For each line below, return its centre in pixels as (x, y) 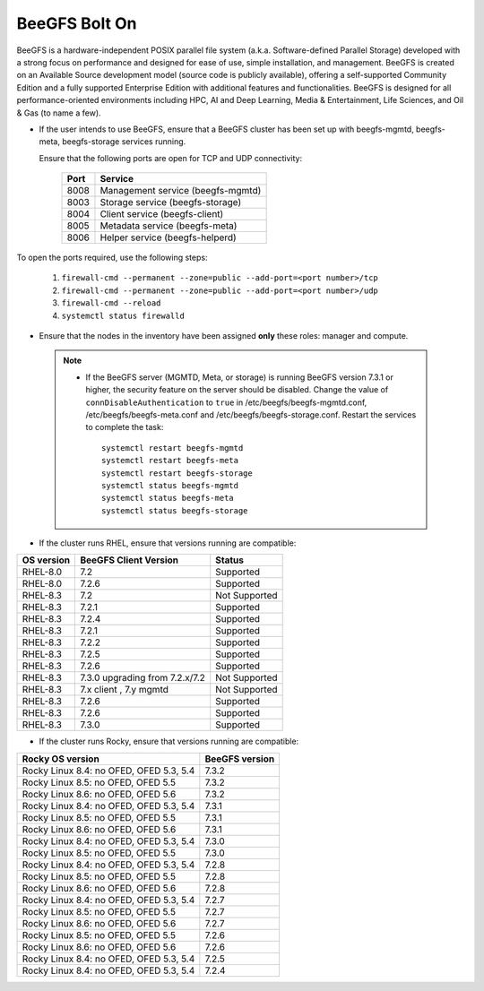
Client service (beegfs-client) (162, 214)
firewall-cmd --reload (111, 303)
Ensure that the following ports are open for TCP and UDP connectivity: (171, 158)
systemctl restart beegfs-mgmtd (173, 448)
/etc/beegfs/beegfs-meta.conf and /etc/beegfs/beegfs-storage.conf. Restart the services (251, 414)
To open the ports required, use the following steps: (112, 258)
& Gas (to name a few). (59, 113)
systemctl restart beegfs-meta (170, 461)
